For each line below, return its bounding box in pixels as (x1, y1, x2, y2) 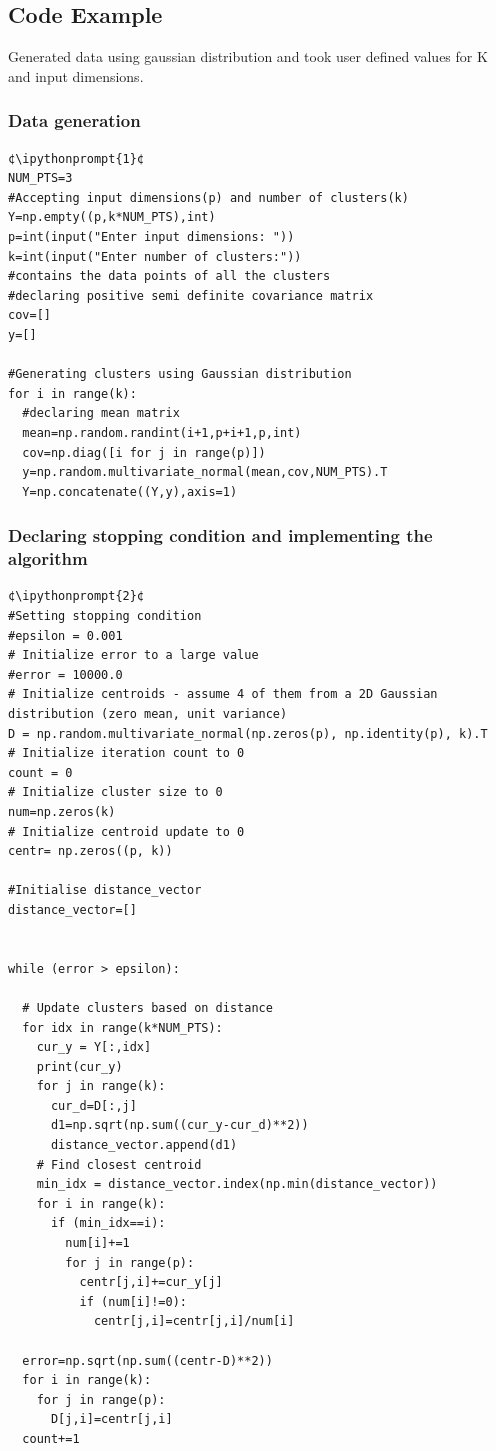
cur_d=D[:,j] (50, 1098, 137, 1113)
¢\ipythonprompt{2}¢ (8, 589, 145, 604)
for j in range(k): (36, 1079, 166, 1094)
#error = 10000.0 (8, 667, 123, 682)
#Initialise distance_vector (8, 883, 202, 898)
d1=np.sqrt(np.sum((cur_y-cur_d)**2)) (50, 1118, 309, 1133)
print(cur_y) (36, 1059, 123, 1074)
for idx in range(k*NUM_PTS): (22, 1020, 223, 1035)
